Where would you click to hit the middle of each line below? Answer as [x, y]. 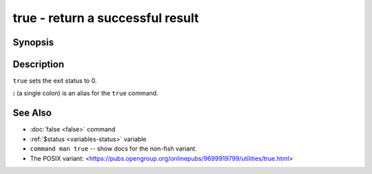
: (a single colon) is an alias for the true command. [85, 94]
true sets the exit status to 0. [55, 81]
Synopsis [33, 42]
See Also [32, 113]
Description [39, 64]
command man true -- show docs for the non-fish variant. [114, 149]
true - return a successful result [106, 18]
